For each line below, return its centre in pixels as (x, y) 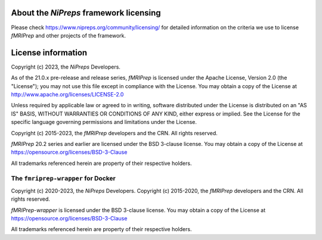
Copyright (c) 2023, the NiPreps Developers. (66, 67)
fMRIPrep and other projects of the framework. (69, 35)
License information (49, 53)
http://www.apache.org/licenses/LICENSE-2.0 (67, 94)
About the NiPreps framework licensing (86, 13)
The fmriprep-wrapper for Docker (63, 179)
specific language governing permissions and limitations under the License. (104, 122)
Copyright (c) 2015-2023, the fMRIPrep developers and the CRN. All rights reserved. (114, 133)
